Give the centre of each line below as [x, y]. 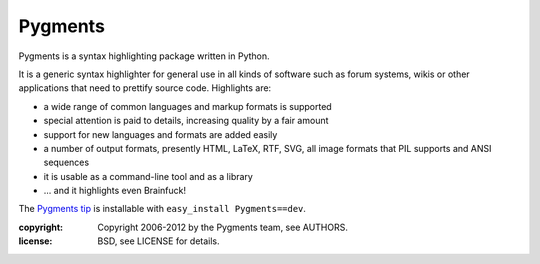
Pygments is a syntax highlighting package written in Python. [144, 56]
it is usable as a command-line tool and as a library [148, 176]
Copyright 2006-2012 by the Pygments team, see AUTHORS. [223, 227]
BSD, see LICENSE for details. [158, 241]
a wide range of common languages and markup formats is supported [187, 106]
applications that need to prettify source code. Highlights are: [145, 88]
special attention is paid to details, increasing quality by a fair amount [186, 121]
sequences [66, 162]
